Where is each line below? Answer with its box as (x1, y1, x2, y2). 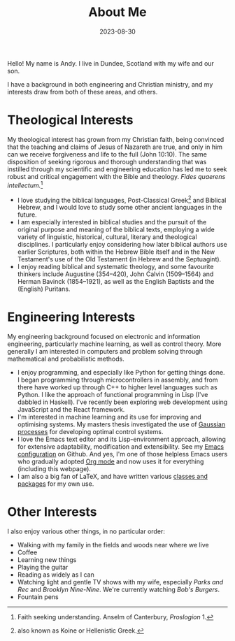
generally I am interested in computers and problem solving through (7, 347, 203, 356)
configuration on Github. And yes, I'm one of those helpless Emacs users (17, 450, 228, 459)
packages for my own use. (17, 480, 94, 488)
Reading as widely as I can (17, 570, 94, 579)
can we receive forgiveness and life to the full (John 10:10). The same (7, 150, 208, 158)
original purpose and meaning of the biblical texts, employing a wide (17, 225, 215, 234)
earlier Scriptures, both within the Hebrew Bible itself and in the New (17, 247, 215, 256)
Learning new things (17, 556, 77, 564)
